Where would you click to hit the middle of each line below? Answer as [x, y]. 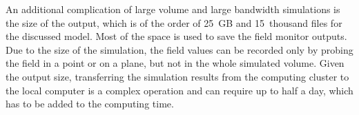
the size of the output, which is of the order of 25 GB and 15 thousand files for [174, 22]
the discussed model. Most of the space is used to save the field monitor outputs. [176, 36]
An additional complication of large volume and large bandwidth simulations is [173, 9]
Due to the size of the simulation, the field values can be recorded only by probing [179, 49]
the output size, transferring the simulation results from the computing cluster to [177, 76]
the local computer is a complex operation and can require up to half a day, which [179, 90]
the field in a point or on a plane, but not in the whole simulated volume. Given [175, 63]
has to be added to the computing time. [90, 104]
